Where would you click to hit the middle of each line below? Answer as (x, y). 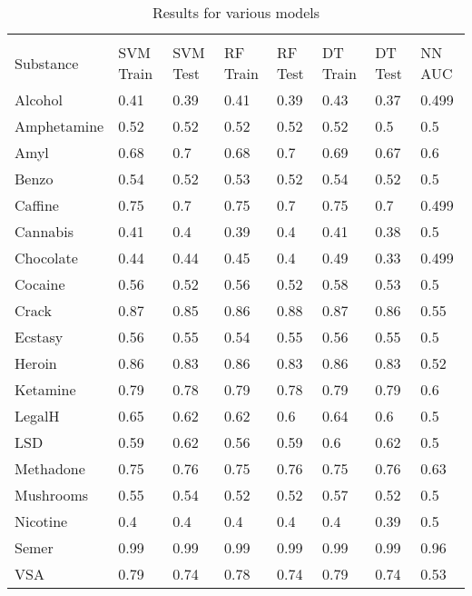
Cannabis (44, 231)
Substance (47, 63)
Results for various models (236, 12)
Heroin (36, 363)
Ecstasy (39, 337)
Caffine (37, 205)
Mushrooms (52, 495)
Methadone (50, 468)
